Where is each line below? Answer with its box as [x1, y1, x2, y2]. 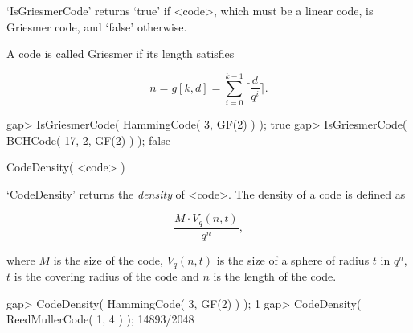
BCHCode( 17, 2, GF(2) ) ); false [6, 131, 170, 148]
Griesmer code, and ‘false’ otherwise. [6, 18, 187, 35]
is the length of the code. [213, 268, 337, 285]
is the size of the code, [53, 251, 163, 268]
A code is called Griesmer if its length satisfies [6, 45, 235, 62]
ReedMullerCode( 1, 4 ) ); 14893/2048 [6, 310, 194, 327]
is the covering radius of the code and [14, 268, 199, 285]
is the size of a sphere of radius [216, 251, 370, 268]
